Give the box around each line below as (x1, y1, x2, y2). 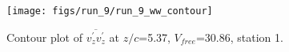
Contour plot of (6, 28, 82, 45)
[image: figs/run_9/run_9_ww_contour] (6, 6, 213, 17)
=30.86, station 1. (195, 28, 283, 45)
